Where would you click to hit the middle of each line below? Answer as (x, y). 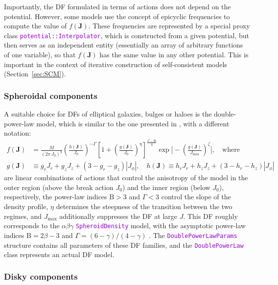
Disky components (41, 276)
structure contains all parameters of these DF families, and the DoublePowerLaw (124, 245)
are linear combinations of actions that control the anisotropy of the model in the (126, 178)
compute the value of (35, 26)
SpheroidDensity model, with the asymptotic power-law (161, 226)
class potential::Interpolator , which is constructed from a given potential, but (127, 35)
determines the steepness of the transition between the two (144, 206)
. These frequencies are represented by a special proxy (169, 26)
